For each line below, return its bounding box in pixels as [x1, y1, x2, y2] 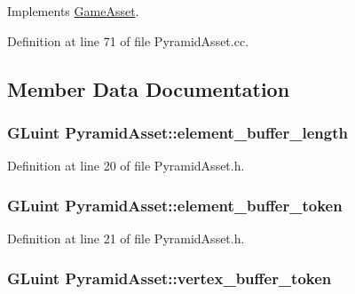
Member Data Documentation [7, 75, 290, 102]
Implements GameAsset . [7, 2, 139, 20]
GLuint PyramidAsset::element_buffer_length [7, 121, 348, 143]
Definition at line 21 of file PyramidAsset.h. [7, 229, 245, 247]
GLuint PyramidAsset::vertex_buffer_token [7, 266, 332, 289]
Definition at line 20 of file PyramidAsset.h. [7, 156, 245, 175]
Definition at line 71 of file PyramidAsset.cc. [7, 31, 249, 50]
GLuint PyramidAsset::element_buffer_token [7, 194, 343, 216]
